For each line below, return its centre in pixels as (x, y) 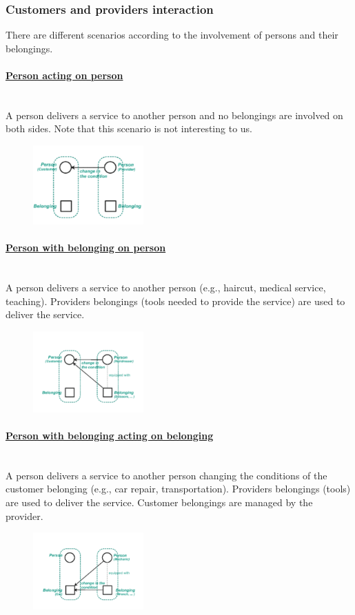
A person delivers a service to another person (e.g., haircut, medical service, (166, 287)
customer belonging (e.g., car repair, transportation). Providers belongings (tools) (178, 489)
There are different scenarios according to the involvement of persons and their (172, 35)
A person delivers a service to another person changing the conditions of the (166, 475)
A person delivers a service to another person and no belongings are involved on (174, 115)
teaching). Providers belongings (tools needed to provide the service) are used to (175, 301)
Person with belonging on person (86, 248)
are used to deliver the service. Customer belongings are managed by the (159, 502)
